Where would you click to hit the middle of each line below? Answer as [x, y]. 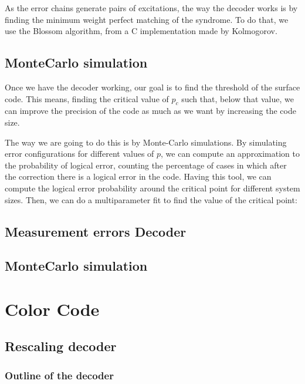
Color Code [52, 309]
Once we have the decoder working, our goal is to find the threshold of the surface [152, 87]
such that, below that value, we [238, 98]
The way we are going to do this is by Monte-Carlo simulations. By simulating [146, 142]
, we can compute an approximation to [230, 154]
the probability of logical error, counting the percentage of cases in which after [146, 165]
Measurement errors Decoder [96, 231]
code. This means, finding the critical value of [87, 98]
